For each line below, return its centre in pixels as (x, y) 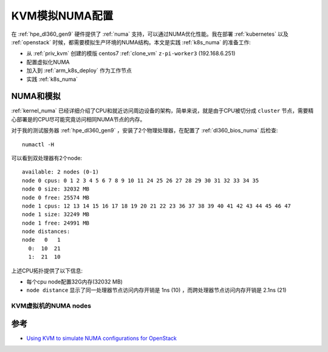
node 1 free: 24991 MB (56, 223)
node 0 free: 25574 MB (56, 198)
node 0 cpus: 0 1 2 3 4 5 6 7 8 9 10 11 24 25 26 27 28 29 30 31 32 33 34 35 (141, 180)
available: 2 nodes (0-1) (61, 172)
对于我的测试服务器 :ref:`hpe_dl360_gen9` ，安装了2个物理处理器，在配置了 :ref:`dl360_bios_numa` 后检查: (145, 130)
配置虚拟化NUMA (48, 62)
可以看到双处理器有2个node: (46, 158)
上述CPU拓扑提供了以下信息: (47, 271)
